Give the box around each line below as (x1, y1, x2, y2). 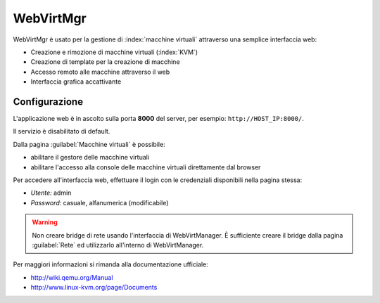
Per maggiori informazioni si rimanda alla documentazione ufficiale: (13, 260, 208, 269)
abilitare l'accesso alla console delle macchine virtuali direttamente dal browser (30, 162, 261, 172)
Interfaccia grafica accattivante (30, 77, 122, 86)
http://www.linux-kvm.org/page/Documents (30, 283, 158, 292)
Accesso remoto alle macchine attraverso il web (30, 67, 170, 76)
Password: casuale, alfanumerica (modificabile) (30, 198, 169, 207)
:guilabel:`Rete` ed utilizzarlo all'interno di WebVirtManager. (32, 240, 204, 249)
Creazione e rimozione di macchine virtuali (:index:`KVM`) (30, 48, 198, 56)
